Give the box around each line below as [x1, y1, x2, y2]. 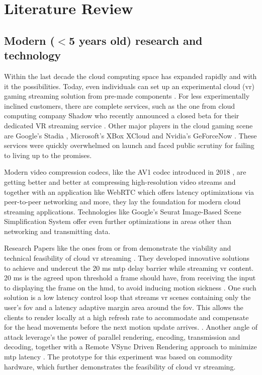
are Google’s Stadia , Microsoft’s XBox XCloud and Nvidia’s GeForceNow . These [4, 130, 257, 140]
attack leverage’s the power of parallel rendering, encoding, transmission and [4, 331, 240, 342]
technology [4, 47, 61, 63]
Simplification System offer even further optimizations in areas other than [4, 216, 231, 227]
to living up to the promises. [4, 149, 92, 160]
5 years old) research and [68, 32, 203, 48]
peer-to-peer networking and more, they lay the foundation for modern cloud [4, 196, 241, 207]
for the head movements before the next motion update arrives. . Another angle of [4, 322, 257, 332]
